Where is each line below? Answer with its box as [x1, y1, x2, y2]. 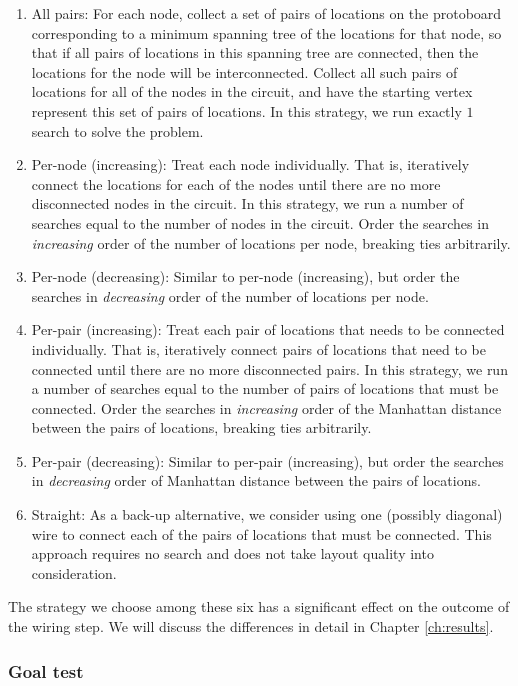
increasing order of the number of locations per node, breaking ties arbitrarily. [31, 232, 511, 253]
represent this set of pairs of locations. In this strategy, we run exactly [31, 100, 462, 121]
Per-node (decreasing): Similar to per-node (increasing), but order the [31, 266, 460, 287]
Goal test [8, 658, 84, 683]
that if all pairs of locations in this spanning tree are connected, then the [31, 42, 479, 63]
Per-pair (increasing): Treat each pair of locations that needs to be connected [31, 319, 505, 340]
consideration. [31, 562, 117, 583]
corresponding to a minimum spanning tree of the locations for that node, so [31, 22, 502, 43]
